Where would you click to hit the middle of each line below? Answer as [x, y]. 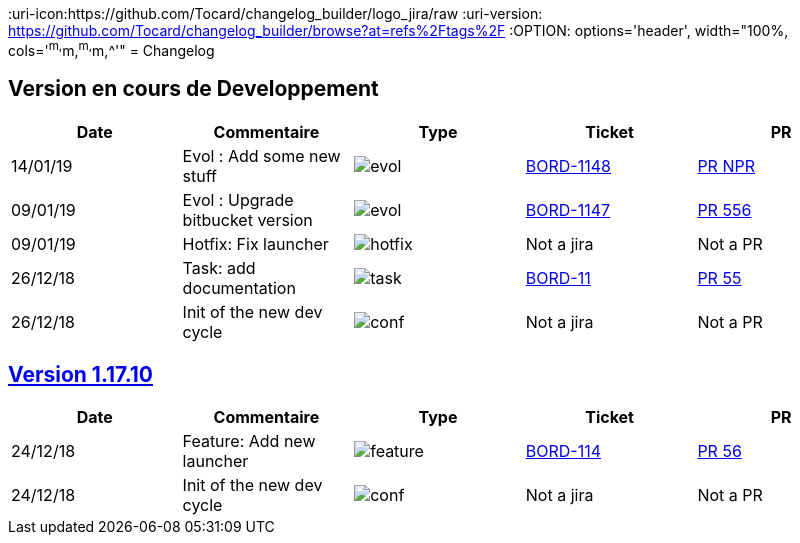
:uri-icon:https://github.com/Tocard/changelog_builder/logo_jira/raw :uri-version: [275, 13]
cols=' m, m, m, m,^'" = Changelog [111, 49]
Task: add [219, 267]
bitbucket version [247, 219]
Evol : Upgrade [238, 199]
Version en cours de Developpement [193, 89]
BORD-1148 [568, 165]
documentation [239, 287]
